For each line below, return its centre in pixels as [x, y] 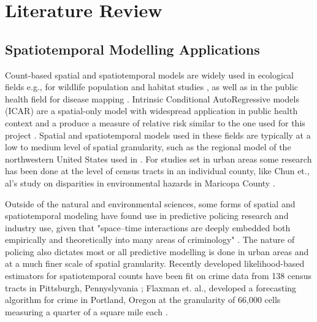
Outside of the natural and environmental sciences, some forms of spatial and [150, 203]
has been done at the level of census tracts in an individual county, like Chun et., [157, 171]
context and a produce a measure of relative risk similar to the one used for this [155, 122]
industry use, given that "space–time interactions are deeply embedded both [148, 227]
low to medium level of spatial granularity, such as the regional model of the [148, 147]
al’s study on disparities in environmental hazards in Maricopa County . [140, 182]
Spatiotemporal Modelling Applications [132, 49]
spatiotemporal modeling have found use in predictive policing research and [147, 216]
